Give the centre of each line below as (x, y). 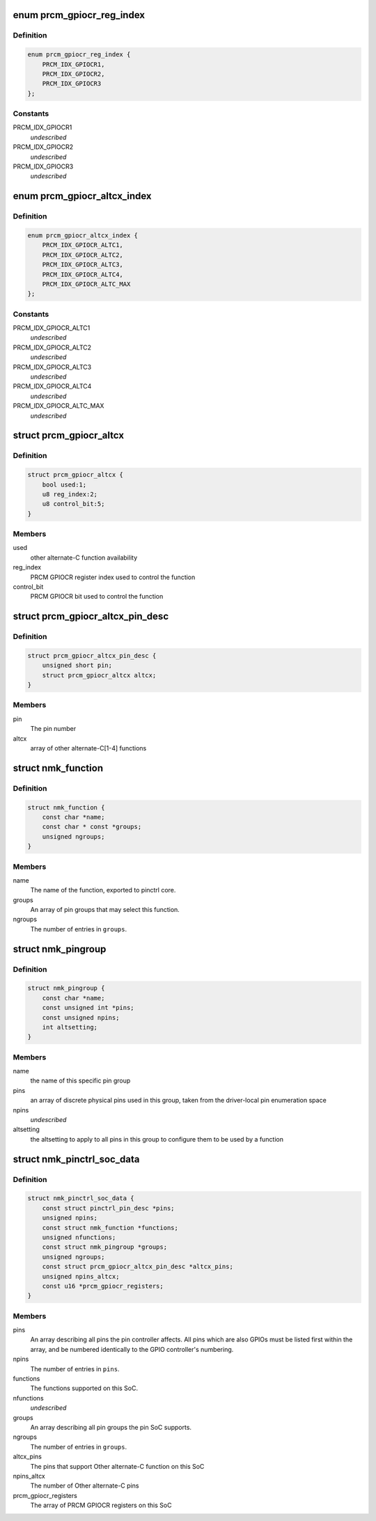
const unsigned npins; (81, 1017)
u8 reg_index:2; (70, 494)
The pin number (53, 729)
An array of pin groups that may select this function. (105, 910)
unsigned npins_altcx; (81, 1276)
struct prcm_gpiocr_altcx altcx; (99, 675)
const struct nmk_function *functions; (110, 1228)
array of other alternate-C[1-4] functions (88, 748)
